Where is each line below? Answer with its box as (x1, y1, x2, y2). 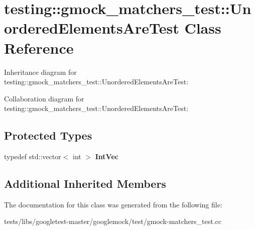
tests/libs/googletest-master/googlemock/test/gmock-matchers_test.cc (4, 216, 222, 226)
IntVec (95, 151, 118, 162)
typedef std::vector (4, 151, 61, 162)
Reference (4, 37, 74, 58)
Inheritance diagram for (4, 66, 77, 77)
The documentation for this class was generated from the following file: (4, 199, 222, 209)
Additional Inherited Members (4, 176, 166, 191)
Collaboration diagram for (4, 93, 84, 103)
